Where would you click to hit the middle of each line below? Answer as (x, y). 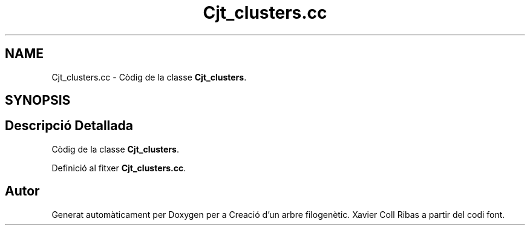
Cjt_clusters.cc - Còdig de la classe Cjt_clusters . (149, 77)
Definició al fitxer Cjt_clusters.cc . (119, 168)
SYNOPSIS (38, 100)
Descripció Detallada (69, 126)
